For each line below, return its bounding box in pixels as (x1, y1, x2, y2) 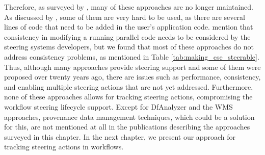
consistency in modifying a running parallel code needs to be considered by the (4, 31, 251, 42)
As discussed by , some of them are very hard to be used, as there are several (4, 11, 245, 22)
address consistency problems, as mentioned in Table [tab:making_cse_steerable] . (4, 51, 259, 62)
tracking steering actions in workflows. (4, 141, 124, 152)
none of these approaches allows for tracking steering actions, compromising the (4, 91, 253, 102)
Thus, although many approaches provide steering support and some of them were (4, 61, 261, 72)
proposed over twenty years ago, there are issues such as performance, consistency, (4, 71, 261, 82)
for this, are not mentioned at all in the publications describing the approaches (4, 121, 250, 132)
